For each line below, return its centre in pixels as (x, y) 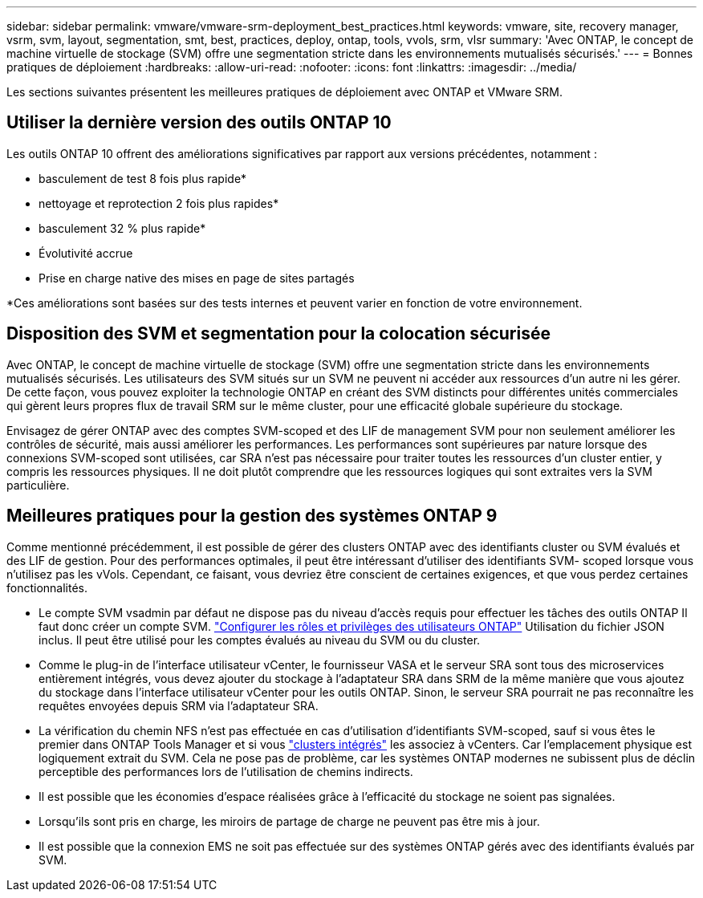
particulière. (38, 485)
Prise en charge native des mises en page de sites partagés (197, 278)
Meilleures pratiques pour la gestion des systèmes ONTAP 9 (252, 516)
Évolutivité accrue (86, 253)
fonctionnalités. (47, 587)
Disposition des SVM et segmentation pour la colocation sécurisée (278, 334)
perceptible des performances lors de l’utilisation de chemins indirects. (226, 771)
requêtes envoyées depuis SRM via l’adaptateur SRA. (179, 705)
